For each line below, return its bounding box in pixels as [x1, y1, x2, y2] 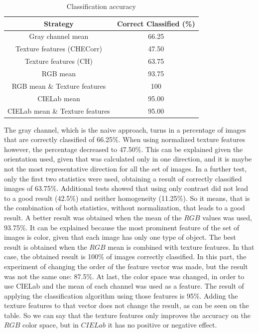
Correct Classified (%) [117, 18, 195, 28]
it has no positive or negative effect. [108, 320, 217, 330]
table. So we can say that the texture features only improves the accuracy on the [4, 310, 251, 320]
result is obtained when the [4, 241, 87, 252]
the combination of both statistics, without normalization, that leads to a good [4, 202, 245, 213]
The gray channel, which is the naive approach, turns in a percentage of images [4, 124, 246, 135]
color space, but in [22, 320, 79, 330]
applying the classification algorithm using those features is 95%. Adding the [4, 290, 238, 301]
